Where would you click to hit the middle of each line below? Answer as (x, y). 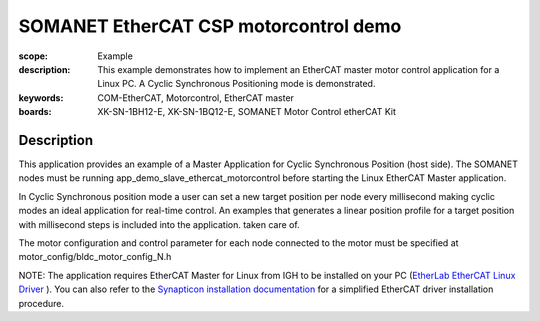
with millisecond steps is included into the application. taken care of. (159, 224)
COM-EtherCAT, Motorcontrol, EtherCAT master (196, 97)
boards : (35, 112)
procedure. (41, 303)
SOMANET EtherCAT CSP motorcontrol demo (210, 26)
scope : (33, 56)
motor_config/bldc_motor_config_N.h (95, 257)
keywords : (41, 97)
